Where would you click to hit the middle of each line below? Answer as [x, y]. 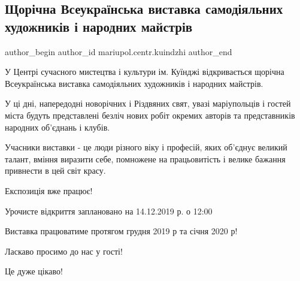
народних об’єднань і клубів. [57, 127]
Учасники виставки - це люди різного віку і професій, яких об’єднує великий [146, 147]
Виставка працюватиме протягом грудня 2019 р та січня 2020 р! [121, 231]
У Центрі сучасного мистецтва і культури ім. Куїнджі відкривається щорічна [145, 72]
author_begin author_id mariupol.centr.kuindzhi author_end [119, 51]
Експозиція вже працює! [49, 190]
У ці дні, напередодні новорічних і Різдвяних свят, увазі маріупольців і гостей [148, 103]
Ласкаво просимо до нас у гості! [64, 251]
